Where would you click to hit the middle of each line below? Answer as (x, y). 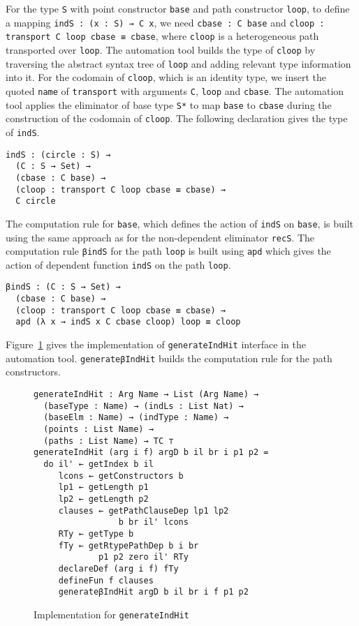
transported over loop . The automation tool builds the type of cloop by (161, 49)
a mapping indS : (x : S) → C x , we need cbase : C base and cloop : (165, 22)
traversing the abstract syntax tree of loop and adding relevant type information (178, 63)
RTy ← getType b (96, 534)
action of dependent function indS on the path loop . (118, 264)
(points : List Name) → (98, 429)
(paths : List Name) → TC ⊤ (109, 441)
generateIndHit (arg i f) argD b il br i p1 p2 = (151, 453)
